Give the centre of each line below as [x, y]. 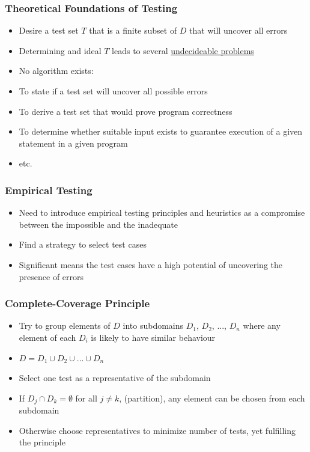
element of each [47, 337]
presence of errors [51, 276]
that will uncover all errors [239, 30]
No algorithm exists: [56, 71]
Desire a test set [49, 30]
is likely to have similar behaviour [153, 337]
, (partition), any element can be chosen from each [212, 398]
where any [262, 325]
